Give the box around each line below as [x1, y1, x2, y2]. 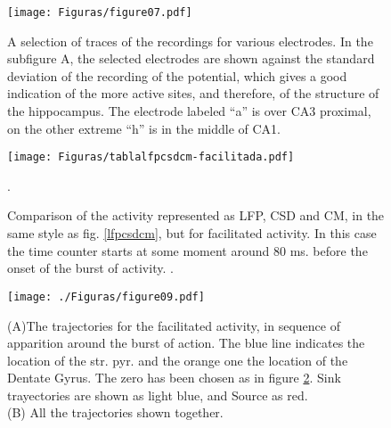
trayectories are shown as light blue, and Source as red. [7, 385, 308, 404]
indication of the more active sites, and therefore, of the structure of [7, 84, 379, 103]
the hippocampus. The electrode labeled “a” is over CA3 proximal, [7, 102, 371, 120]
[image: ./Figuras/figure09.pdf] [7, 290, 205, 303]
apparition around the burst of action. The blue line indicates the [7, 333, 365, 352]
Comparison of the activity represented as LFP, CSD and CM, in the [7, 206, 385, 225]
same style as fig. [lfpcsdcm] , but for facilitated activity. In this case [7, 224, 377, 243]
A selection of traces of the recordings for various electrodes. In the [7, 31, 373, 50]
